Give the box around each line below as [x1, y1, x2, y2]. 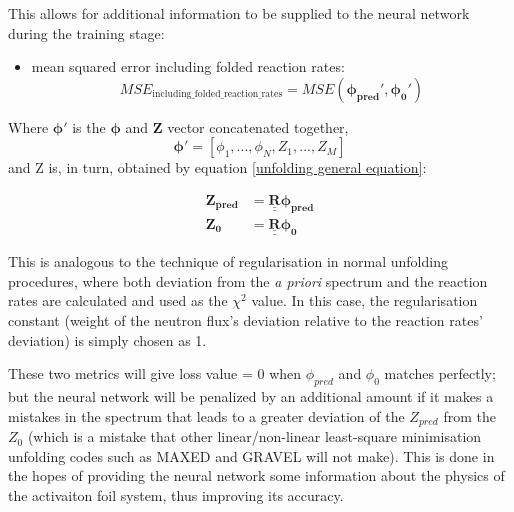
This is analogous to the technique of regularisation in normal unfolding [8, 251, 448, 272]
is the [72, 116, 106, 137]
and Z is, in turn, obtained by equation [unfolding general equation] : [8, 157, 427, 178]
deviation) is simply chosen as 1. [8, 329, 207, 350]
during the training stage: [8, 22, 165, 43]
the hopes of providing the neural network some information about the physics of [8, 465, 505, 486]
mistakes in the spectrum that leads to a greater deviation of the [8, 405, 405, 426]
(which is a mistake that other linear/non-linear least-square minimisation [27, 426, 482, 447]
